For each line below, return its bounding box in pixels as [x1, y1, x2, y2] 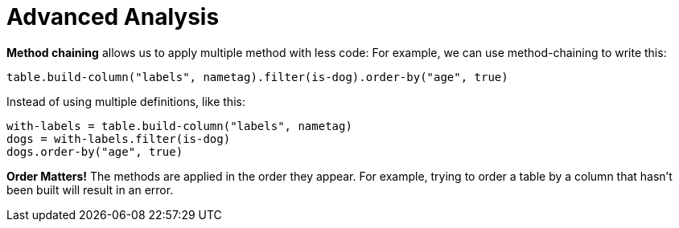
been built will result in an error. [6, 182, 174, 197]
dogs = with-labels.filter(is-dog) [6, 132, 231, 145]
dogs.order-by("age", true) [6, 145, 183, 158]
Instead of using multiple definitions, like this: [6, 94, 245, 108]
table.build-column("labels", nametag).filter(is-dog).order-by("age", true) [6, 70, 508, 83]
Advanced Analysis [6, 3, 220, 31]
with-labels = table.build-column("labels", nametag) [6, 119, 352, 132]
